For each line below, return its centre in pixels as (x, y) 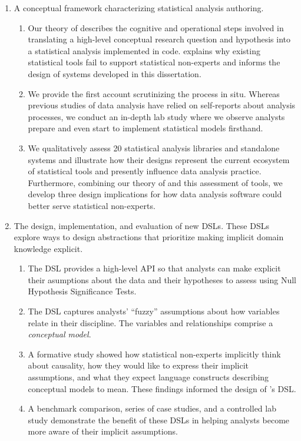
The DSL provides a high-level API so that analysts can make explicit (154, 268)
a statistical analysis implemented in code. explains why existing (144, 50)
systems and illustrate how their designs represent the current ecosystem (159, 159)
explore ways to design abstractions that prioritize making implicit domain (149, 237)
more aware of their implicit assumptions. (103, 431)
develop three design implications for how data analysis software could (155, 194)
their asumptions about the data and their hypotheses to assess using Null (162, 279)
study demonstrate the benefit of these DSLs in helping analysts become (159, 420)
